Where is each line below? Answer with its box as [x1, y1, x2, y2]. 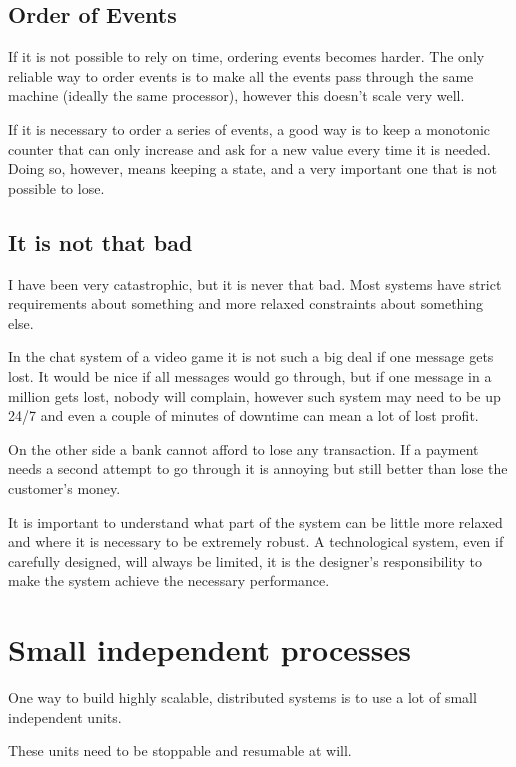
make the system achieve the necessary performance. [8, 570, 330, 591]
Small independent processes [8, 629, 411, 670]
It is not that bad [8, 226, 193, 257]
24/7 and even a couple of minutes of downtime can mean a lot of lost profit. [8, 405, 479, 426]
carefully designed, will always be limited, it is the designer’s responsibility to [8, 550, 482, 571]
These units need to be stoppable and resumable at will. [8, 740, 352, 761]
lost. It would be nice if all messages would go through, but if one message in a [8, 365, 492, 386]
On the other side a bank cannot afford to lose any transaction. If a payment [8, 438, 479, 459]
